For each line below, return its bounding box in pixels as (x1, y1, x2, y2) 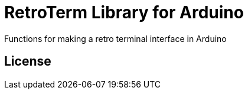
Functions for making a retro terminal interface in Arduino (4, 33, 227, 44)
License (4, 54, 51, 69)
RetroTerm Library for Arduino (4, 2, 244, 22)
